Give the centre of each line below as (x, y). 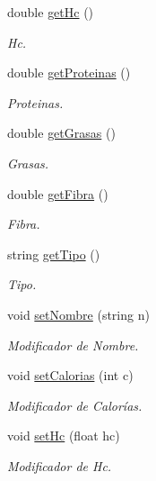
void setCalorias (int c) (70, 375)
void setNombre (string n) (78, 314)
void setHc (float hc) (64, 436)
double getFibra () (58, 193)
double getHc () (51, 12)
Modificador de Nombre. (73, 345)
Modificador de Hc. (60, 465)
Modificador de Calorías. (75, 405)
